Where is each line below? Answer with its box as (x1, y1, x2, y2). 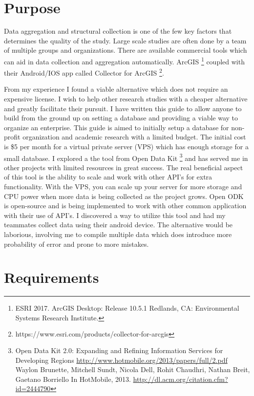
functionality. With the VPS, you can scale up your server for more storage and (4, 181, 242, 191)
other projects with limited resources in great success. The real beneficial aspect (4, 162, 243, 172)
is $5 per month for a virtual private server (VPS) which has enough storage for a (4, 141, 249, 151)
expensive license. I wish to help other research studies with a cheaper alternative (4, 94, 248, 103)
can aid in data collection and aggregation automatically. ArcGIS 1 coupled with (4, 55, 245, 66)
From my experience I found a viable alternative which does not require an (4, 84, 228, 94)
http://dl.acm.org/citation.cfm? (133, 374, 228, 384)
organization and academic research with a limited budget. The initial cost (22, 132, 246, 142)
